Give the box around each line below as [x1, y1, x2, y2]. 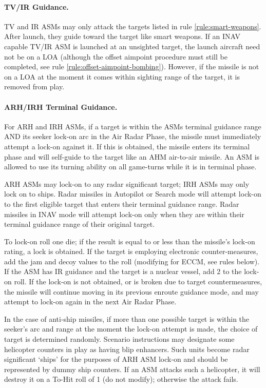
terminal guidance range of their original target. [4, 219, 155, 229]
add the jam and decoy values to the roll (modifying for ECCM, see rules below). [4, 256, 260, 266]
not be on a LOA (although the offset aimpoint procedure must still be [4, 51, 227, 62]
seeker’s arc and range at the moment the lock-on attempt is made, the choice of [4, 323, 258, 334]
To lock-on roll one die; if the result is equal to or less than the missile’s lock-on [4, 236, 255, 246]
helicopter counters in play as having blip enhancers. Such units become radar [4, 343, 250, 354]
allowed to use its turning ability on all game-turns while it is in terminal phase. [4, 161, 257, 172]
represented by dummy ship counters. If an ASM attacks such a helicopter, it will [4, 363, 260, 374]
